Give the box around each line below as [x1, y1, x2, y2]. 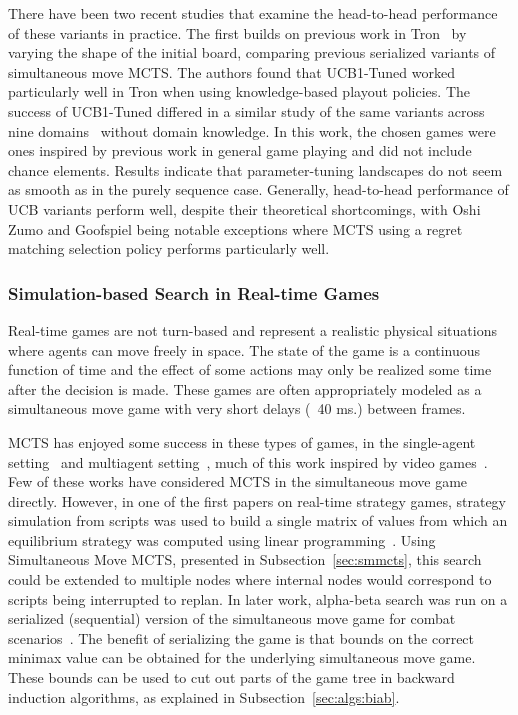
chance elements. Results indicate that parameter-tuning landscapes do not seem [8, 159, 503, 180]
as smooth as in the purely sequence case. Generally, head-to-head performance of [8, 179, 509, 200]
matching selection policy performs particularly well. [8, 238, 330, 259]
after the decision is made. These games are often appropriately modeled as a [8, 378, 482, 399]
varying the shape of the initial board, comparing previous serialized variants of [8, 42, 496, 63]
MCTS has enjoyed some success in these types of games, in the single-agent [8, 431, 476, 452]
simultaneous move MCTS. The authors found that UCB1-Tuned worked [8, 61, 455, 82]
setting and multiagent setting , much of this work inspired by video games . [8, 451, 488, 472]
